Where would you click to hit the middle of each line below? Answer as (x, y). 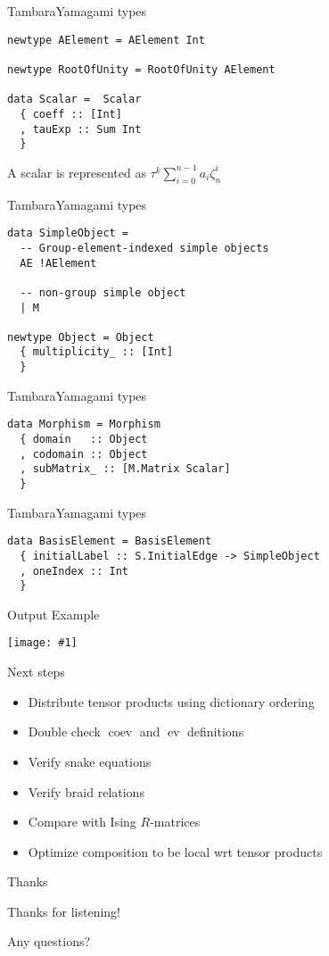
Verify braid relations (86, 791)
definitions (216, 732)
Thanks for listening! (64, 911)
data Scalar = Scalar (74, 100)
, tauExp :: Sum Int (81, 129)
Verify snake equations (90, 761)
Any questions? (49, 941)
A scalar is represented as (77, 172)
